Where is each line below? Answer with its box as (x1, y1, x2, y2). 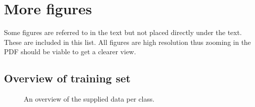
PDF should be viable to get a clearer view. (4, 46, 136, 57)
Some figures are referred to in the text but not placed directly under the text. (4, 27, 242, 37)
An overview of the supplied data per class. (24, 94, 155, 104)
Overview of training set (4, 71, 131, 86)
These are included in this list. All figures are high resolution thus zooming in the (4, 36, 251, 47)
